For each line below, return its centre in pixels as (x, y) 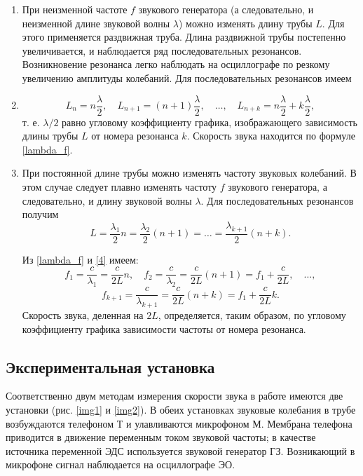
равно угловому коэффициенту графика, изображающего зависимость (210, 122)
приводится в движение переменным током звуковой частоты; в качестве (161, 437)
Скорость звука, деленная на (83, 314)
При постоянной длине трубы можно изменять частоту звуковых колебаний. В (189, 173)
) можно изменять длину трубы (245, 23)
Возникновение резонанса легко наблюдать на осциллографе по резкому (176, 64)
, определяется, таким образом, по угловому (252, 314)
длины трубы (50, 136)
